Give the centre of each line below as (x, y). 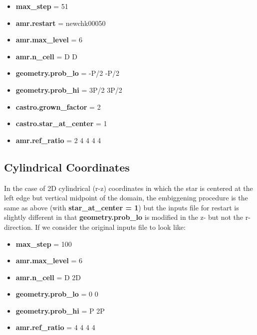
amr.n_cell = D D (46, 56)
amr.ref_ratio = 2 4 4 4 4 (58, 140)
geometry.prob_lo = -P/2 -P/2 (68, 73)
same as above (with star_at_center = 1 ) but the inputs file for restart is (122, 207)
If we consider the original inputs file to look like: (110, 227)
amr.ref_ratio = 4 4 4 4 (55, 327)
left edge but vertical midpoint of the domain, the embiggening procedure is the (126, 198)
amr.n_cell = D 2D (48, 277)
